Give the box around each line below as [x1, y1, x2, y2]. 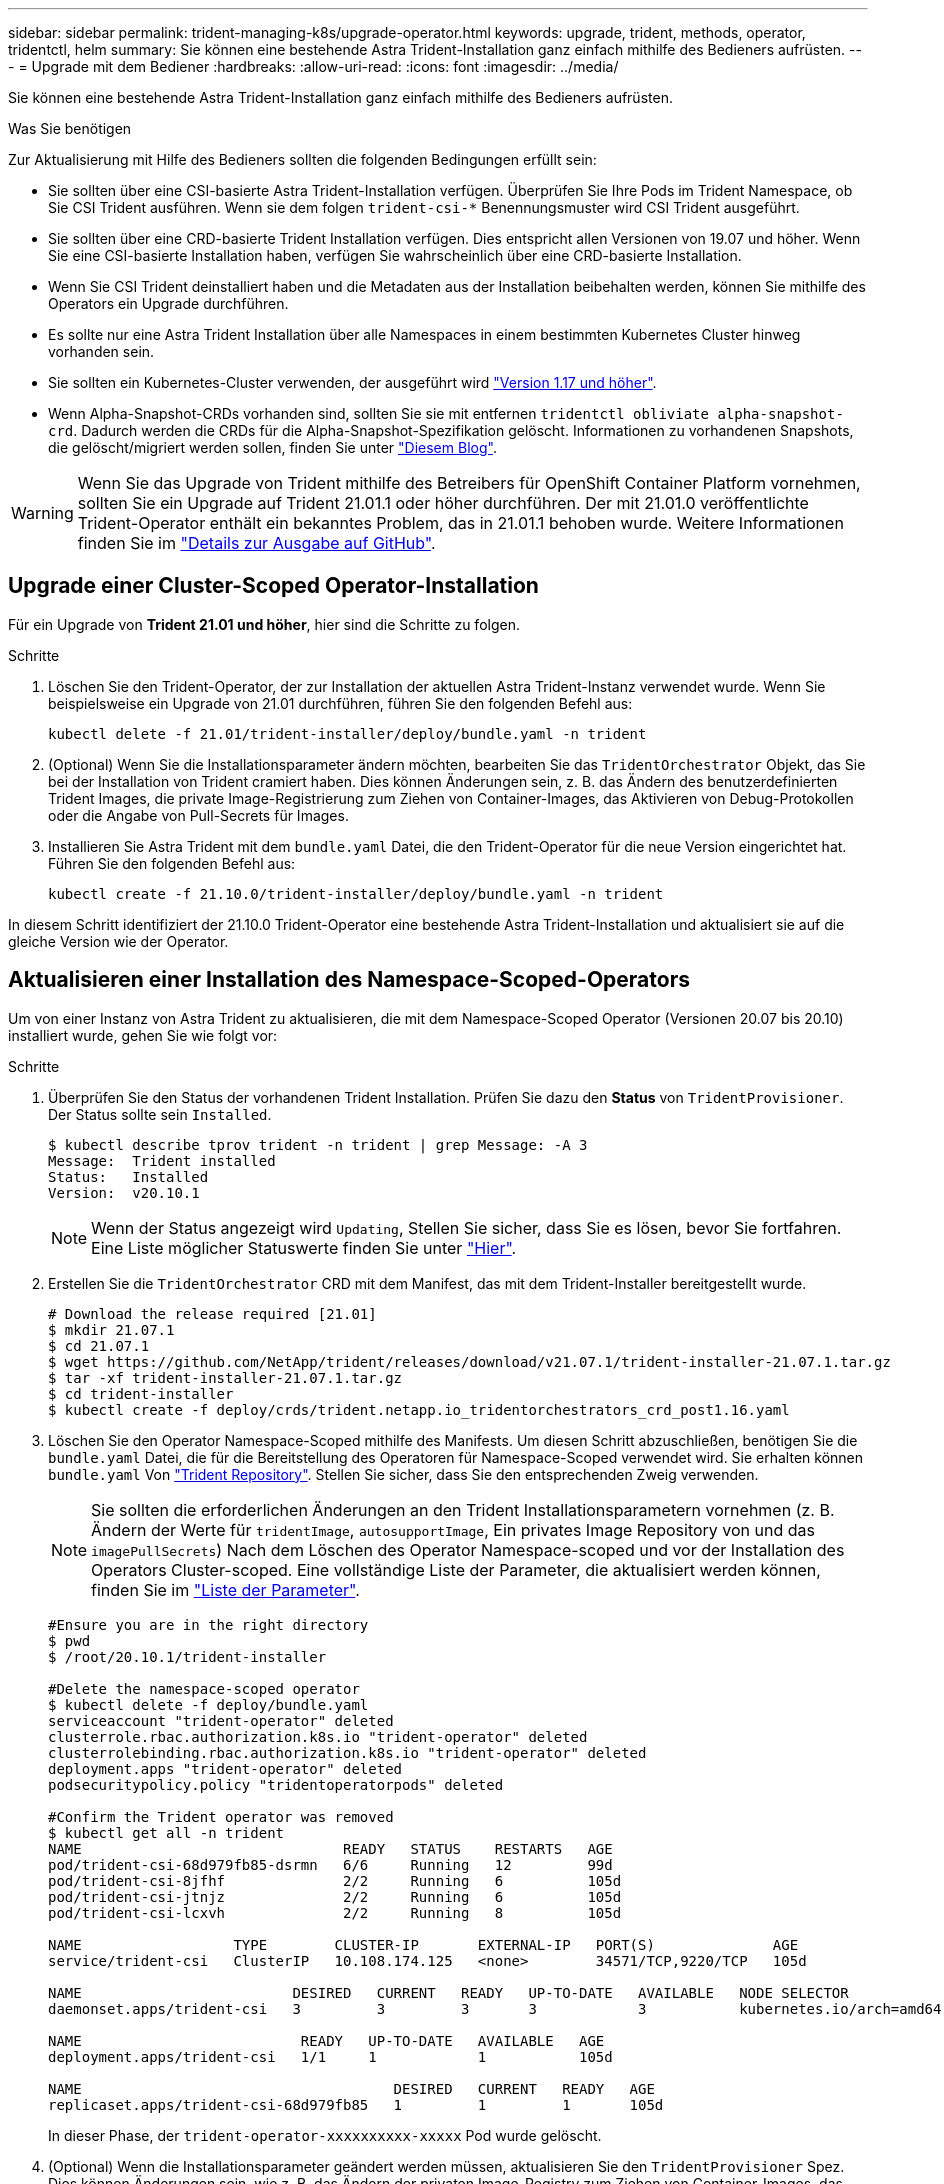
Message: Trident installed [48, 1152, 276, 1169]
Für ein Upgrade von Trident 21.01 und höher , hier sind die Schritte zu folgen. [8, 615, 520, 633]
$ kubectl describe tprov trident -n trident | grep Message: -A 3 [48, 1136, 588, 1153]
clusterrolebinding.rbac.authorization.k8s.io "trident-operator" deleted [48, 1744, 647, 1761]
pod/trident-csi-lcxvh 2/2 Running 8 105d [48, 1904, 622, 1921]
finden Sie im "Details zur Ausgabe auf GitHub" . [77, 533, 436, 553]
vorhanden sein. [48, 343, 155, 360]
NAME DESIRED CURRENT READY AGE [48, 2080, 655, 2097]
